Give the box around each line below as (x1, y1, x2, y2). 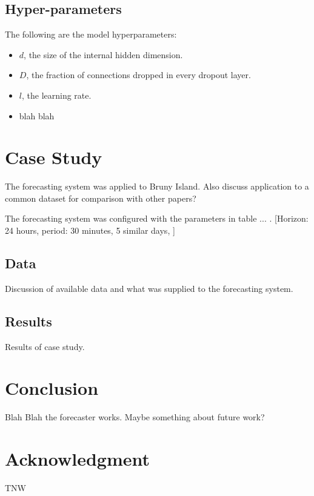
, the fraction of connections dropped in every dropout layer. (26, 68, 251, 81)
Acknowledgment (5, 446, 150, 471)
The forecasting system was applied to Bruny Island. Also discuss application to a (5, 180, 309, 193)
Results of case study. (5, 340, 85, 352)
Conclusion (5, 375, 99, 400)
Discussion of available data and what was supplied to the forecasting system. (5, 282, 293, 294)
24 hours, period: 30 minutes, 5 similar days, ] (5, 224, 175, 237)
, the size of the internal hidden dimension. (24, 48, 183, 61)
